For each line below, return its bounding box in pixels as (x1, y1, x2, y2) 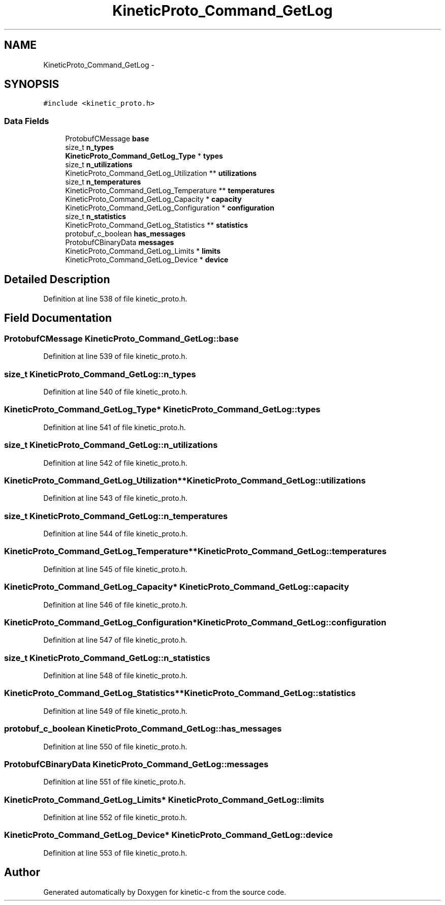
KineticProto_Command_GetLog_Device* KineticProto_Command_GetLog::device (4, 830, 333, 840)
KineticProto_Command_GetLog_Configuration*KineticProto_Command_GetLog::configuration (4, 617, 387, 627)
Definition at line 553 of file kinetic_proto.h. (43, 848, 187, 857)
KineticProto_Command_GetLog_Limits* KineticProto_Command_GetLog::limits (4, 794, 325, 805)
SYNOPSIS (4, 78, 59, 91)
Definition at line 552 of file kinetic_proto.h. (43, 813, 187, 822)
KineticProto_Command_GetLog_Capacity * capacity (65, 195, 242, 204)
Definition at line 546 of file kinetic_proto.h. (43, 600, 188, 609)
